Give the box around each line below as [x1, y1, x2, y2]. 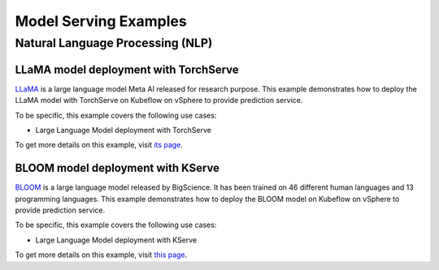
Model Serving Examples [15, 12, 187, 30]
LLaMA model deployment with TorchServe [15, 62, 239, 76]
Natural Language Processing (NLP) [15, 36, 213, 50]
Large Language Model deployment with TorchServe [35, 125, 211, 135]
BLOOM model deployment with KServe [15, 161, 219, 175]
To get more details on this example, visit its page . [15, 140, 183, 150]
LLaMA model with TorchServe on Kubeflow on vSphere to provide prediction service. [15, 96, 303, 105]
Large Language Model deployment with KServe [35, 235, 198, 245]
